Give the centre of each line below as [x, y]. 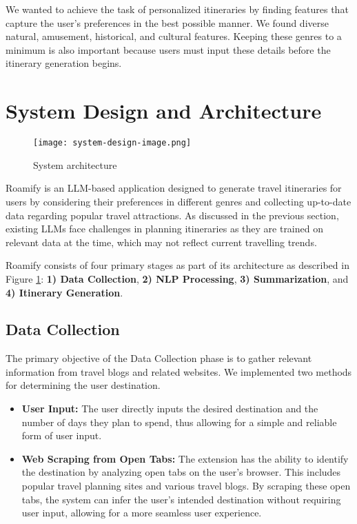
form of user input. [62, 435]
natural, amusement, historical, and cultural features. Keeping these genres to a [174, 36]
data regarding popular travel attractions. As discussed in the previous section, [172, 215]
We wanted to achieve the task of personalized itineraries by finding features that [177, 9]
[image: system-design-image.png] [112, 143]
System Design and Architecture [164, 111]
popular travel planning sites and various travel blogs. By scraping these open [186, 486]
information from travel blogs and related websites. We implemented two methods [179, 371]
